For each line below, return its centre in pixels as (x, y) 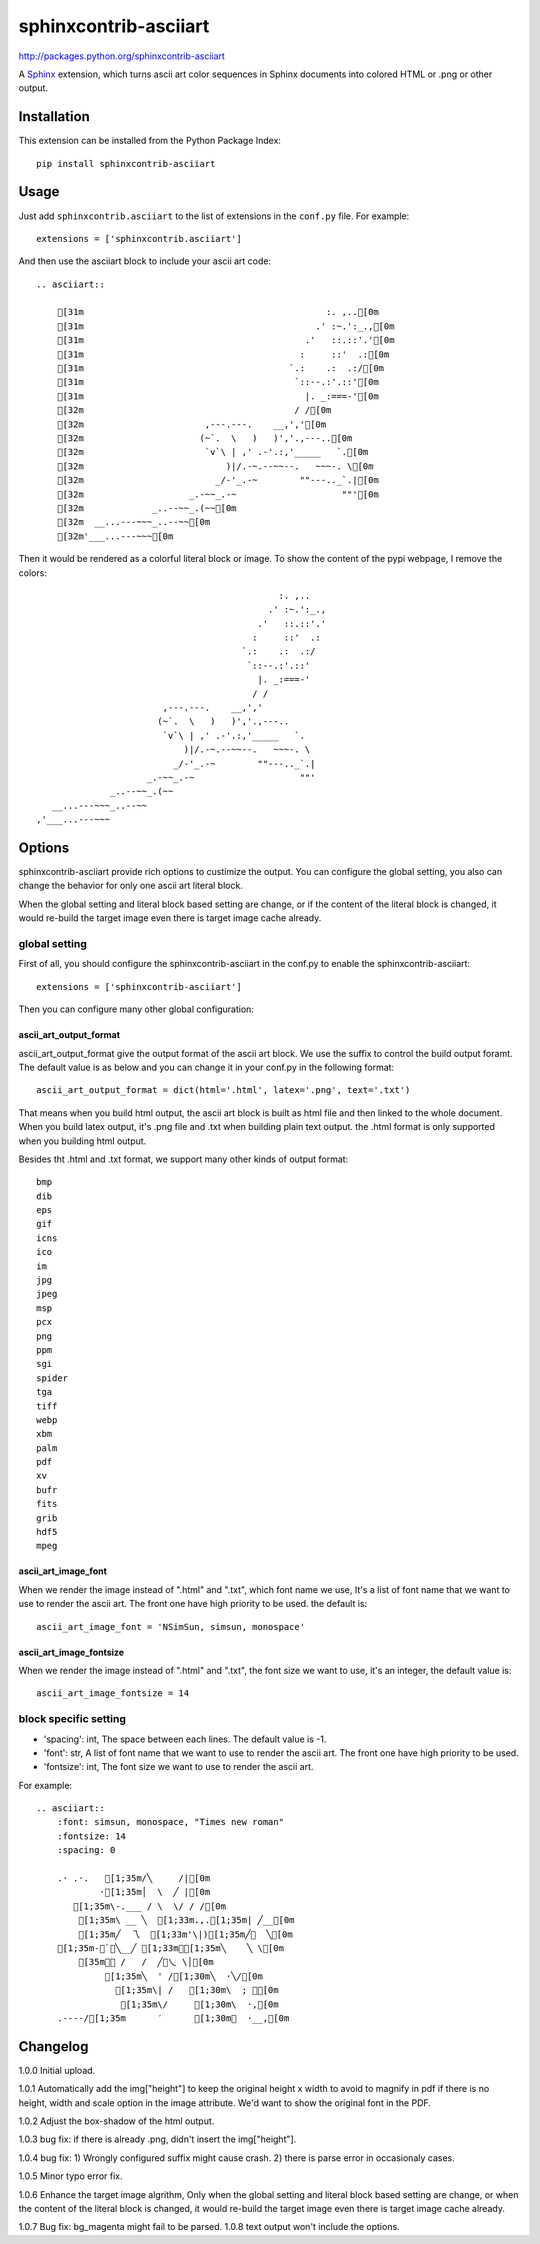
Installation (54, 116)
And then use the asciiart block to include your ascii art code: (145, 261)
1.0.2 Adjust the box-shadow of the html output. (116, 2121)
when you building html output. (82, 1141)
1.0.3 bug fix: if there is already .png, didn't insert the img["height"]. (157, 2139)
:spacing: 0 (86, 1850)
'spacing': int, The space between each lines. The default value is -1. (185, 1739)
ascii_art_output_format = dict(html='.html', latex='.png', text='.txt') (223, 1090)
